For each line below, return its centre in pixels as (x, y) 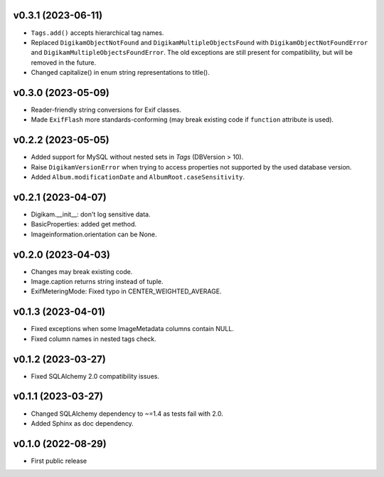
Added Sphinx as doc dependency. (82, 423)
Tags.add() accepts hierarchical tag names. (97, 33)
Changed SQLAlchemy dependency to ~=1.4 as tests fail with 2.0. (127, 414)
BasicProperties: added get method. (84, 224)
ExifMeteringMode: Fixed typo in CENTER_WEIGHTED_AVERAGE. (126, 291)
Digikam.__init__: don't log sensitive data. (91, 214)
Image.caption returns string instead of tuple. (97, 282)
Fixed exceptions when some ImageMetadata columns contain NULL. (133, 329)
